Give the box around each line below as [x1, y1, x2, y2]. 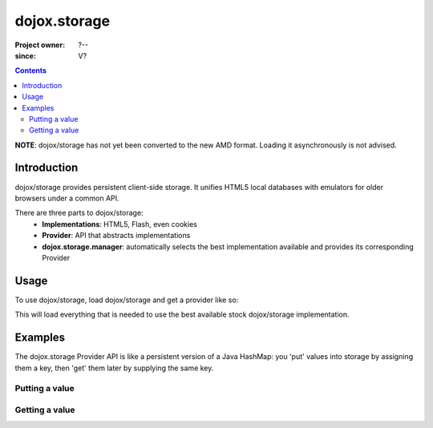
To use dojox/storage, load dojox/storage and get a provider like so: [14, 295, 239, 305]
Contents [14, 66, 47, 75]
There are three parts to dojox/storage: [14, 208, 144, 218]
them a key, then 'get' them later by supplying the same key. [14, 363, 214, 373]
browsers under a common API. [14, 193, 119, 203]
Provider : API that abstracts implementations [42, 231, 191, 240]
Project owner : [14, 40, 66, 50]
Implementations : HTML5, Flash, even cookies [42, 219, 198, 228]
